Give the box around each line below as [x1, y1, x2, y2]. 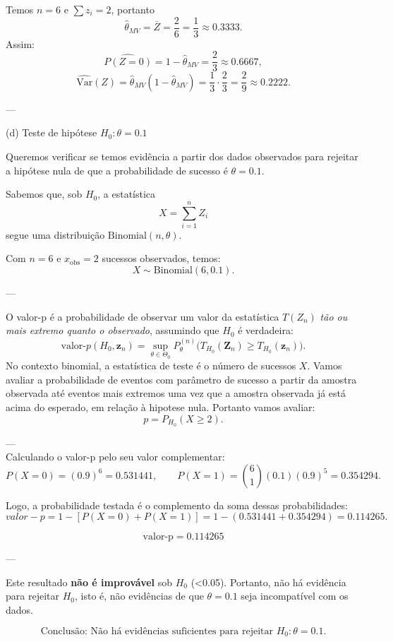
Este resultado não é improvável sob [6, 574, 173, 589]
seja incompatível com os [241, 588, 349, 603]
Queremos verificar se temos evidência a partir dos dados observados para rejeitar [6, 148, 358, 163]
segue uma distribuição [6, 227, 105, 242]
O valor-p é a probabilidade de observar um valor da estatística [6, 309, 279, 323]
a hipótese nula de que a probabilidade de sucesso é [6, 162, 228, 177]
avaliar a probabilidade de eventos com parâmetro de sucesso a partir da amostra [6, 371, 357, 386]
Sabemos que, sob [6, 186, 83, 201]
